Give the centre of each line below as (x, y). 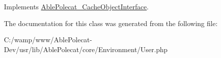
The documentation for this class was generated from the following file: (111, 23)
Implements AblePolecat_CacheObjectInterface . (76, 6)
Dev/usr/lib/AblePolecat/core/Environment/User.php (86, 49)
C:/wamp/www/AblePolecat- (48, 40)
